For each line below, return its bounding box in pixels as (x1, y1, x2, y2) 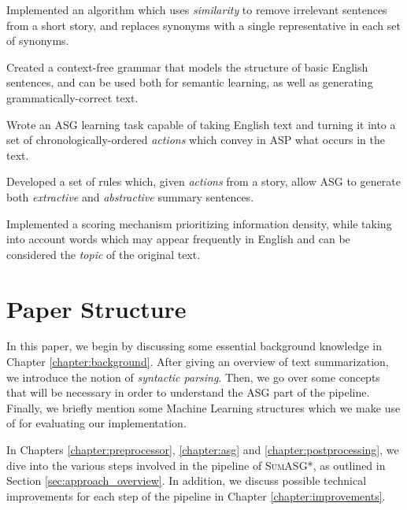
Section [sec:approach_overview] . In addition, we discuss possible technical (6, 472, 367, 489)
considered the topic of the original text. (6, 246, 201, 262)
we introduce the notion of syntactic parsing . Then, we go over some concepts (6, 368, 380, 385)
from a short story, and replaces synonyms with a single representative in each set (6, 17, 401, 33)
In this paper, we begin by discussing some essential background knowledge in (6, 338, 382, 354)
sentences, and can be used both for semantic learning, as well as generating (6, 74, 373, 91)
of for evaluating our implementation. (6, 415, 187, 431)
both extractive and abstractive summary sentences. (6, 188, 254, 205)
